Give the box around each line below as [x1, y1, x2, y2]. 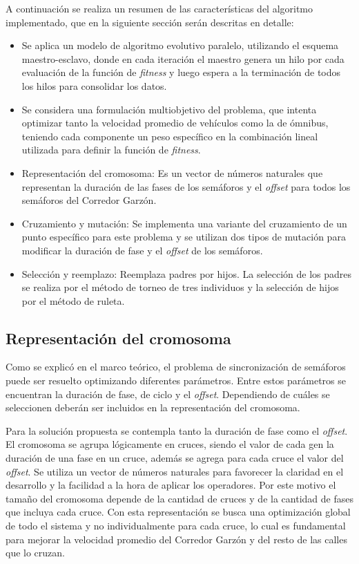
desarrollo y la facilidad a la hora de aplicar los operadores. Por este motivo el [6, 478, 336, 492]
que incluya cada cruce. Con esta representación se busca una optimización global [6, 505, 351, 519]
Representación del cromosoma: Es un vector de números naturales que [21, 165, 323, 180]
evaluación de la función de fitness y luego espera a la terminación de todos [21, 65, 341, 79]
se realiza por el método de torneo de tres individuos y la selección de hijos [21, 280, 339, 294]
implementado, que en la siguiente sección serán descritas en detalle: [6, 15, 294, 29]
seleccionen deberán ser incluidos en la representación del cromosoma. [6, 400, 300, 415]
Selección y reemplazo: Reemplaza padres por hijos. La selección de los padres [21, 266, 352, 281]
